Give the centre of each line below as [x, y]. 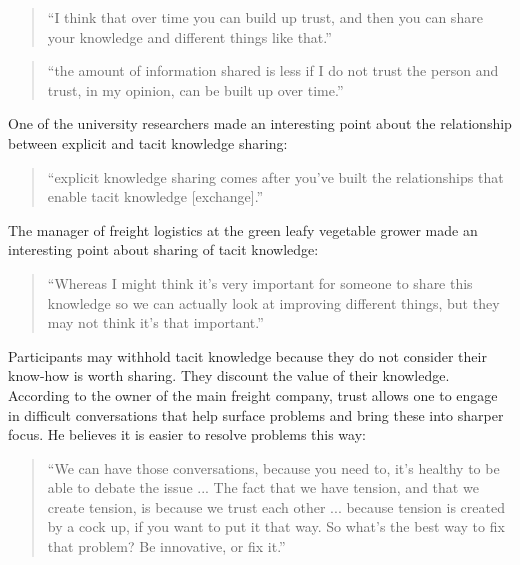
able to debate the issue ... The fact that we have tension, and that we [263, 487]
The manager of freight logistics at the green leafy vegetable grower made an [243, 229]
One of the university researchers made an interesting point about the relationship [260, 123]
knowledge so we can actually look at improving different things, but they [273, 302]
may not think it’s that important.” [155, 322]
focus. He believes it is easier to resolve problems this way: [187, 434]
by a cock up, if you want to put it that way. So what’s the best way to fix [276, 526]
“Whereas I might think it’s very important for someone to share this [260, 282]
